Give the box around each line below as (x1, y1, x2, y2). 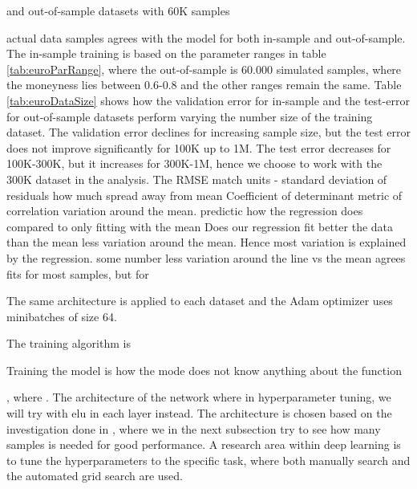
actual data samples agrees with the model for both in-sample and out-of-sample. (6, 29, 406, 46)
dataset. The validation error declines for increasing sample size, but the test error (6, 124, 411, 141)
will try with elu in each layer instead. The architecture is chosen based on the (6, 405, 392, 422)
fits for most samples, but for (6, 265, 149, 282)
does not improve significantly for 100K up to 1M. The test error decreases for (6, 139, 391, 156)
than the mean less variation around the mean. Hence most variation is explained (6, 234, 407, 251)
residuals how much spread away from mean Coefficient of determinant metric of (6, 186, 403, 203)
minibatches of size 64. (6, 308, 117, 324)
